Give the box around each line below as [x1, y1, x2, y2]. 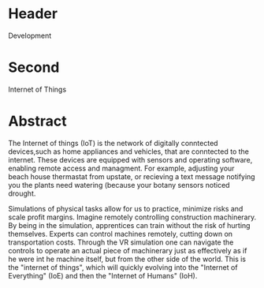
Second [8, 58, 60, 77]
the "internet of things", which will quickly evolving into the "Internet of [8, 262, 238, 272]
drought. [8, 189, 36, 198]
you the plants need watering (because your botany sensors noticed [8, 180, 230, 189]
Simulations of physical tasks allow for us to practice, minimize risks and [8, 204, 244, 213]
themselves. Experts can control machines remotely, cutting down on [8, 229, 233, 238]
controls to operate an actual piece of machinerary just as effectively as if [8, 245, 247, 255]
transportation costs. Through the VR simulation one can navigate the [8, 238, 234, 247]
